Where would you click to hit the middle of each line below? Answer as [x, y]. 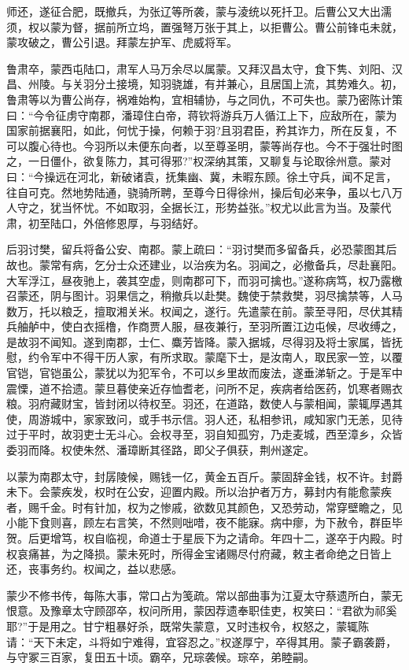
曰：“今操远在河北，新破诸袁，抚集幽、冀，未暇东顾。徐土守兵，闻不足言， [202, 176]
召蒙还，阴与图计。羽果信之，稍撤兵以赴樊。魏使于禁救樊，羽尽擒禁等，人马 [204, 296]
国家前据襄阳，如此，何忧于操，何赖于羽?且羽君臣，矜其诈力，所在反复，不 [202, 130]
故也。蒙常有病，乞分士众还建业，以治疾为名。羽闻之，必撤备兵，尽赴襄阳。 [204, 264]
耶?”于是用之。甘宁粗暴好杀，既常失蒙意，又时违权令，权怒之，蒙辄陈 [188, 626]
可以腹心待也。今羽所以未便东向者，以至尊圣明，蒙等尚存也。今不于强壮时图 [204, 145]
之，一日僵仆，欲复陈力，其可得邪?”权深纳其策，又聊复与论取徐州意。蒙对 [199, 161]
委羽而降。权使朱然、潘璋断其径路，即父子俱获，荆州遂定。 [160, 450]
